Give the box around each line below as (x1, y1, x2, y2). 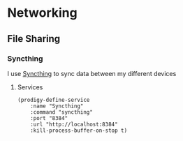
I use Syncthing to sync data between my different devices (7, 69, 177, 77)
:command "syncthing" (30, 108, 93, 116)
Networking (7, 5, 78, 21)
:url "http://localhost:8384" (30, 121, 118, 128)
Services (17, 82, 43, 91)
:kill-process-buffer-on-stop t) (30, 127, 128, 134)
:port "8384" (30, 114, 68, 121)
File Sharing (7, 33, 61, 45)
